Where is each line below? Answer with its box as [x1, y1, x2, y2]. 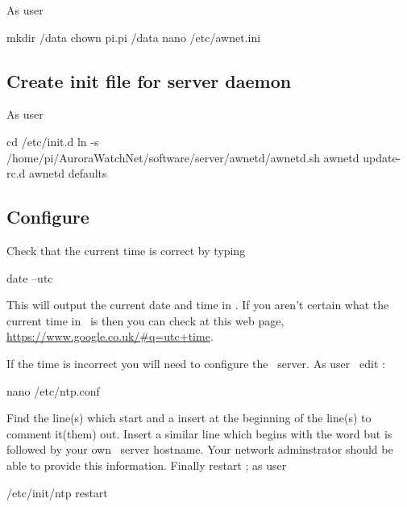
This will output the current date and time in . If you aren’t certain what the [6, 296, 389, 313]
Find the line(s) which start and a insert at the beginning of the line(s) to [6, 409, 372, 426]
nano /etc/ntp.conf [6, 382, 100, 399]
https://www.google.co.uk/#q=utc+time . [6, 328, 214, 345]
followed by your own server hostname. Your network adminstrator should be [6, 441, 393, 458]
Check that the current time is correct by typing [6, 241, 246, 258]
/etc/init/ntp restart [6, 484, 108, 501]
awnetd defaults [29, 165, 107, 182]
